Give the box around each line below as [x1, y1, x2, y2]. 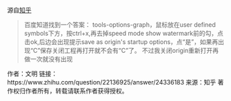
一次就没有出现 [30, 55, 73, 63]
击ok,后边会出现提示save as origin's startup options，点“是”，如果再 [23, 38, 219, 46]
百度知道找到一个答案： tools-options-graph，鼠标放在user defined [23, 21, 216, 29]
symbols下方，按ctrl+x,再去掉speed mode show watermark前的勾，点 [23, 30, 224, 37]
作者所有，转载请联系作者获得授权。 [25, 87, 128, 95]
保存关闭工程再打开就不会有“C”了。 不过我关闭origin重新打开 [40, 47, 213, 54]
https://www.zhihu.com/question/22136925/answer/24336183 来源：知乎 [7, 78, 217, 86]
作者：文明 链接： [7, 69, 57, 78]
